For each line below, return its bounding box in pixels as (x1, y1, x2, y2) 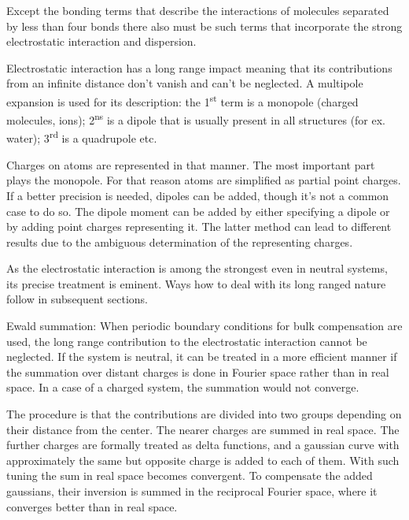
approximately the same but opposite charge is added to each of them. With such (6, 451, 400, 468)
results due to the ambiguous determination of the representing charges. (6, 233, 353, 250)
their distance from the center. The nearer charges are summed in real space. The (6, 421, 400, 437)
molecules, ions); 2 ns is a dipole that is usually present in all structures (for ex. (6, 110, 386, 128)
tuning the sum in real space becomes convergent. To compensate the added (6, 467, 373, 484)
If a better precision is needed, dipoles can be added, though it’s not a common (6, 187, 389, 203)
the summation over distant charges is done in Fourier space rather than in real (6, 363, 389, 380)
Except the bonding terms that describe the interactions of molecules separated (6, 2, 389, 18)
